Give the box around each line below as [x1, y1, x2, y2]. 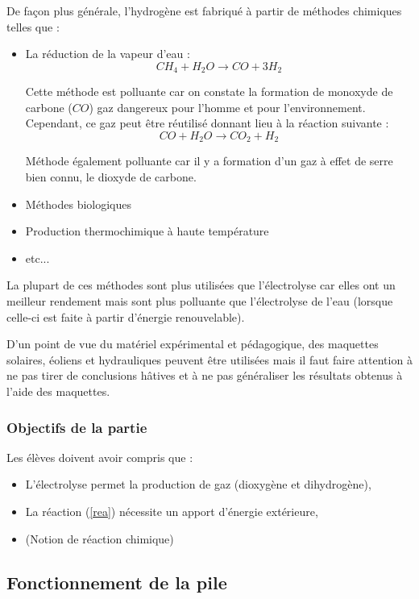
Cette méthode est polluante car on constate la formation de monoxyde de [25, 83, 393, 100]
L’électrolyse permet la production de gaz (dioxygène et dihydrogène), [25, 476, 371, 493]
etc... [25, 249, 50, 266]
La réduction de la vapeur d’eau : [25, 45, 190, 62]
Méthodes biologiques [25, 195, 132, 212]
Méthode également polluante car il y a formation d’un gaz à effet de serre [25, 152, 393, 169]
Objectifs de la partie [6, 417, 147, 437]
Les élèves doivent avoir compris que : [6, 448, 193, 465]
